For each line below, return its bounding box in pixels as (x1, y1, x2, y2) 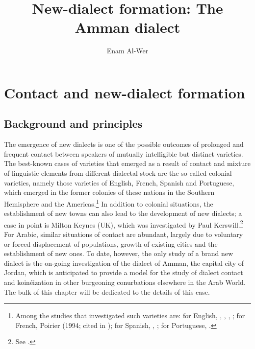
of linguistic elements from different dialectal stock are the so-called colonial (4, 168, 232, 178)
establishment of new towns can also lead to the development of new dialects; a (4, 208, 242, 218)
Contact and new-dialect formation (4, 82, 245, 102)
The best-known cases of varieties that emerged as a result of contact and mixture (4, 158, 251, 168)
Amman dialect (75, 17, 180, 37)
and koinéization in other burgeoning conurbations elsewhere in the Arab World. (4, 277, 246, 287)
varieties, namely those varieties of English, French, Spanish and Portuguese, (4, 177, 234, 187)
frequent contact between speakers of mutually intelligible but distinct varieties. (4, 148, 243, 159)
